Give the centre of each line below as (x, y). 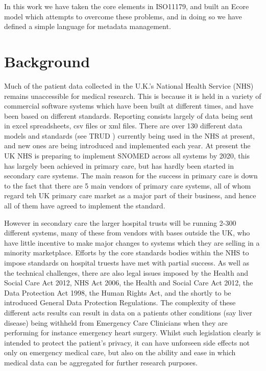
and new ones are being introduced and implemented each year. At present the (127, 145)
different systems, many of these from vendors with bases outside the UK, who (127, 233)
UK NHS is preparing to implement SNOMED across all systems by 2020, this (127, 156)
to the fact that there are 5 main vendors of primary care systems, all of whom (128, 185)
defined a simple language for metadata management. (88, 26)
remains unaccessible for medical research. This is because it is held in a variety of (133, 96)
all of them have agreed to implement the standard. (85, 206)
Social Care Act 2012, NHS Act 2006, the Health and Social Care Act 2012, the (129, 283)
